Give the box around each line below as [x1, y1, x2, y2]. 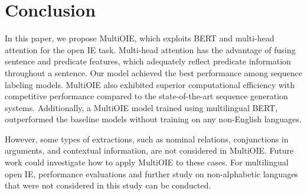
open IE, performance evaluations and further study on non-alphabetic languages [5, 167, 298, 180]
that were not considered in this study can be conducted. [5, 179, 211, 191]
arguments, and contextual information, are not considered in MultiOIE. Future [5, 144, 294, 157]
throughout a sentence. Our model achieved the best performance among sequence [5, 66, 302, 79]
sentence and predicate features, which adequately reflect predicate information [5, 55, 291, 67]
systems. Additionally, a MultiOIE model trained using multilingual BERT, [5, 101, 278, 113]
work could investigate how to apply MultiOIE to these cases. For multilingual [5, 156, 289, 168]
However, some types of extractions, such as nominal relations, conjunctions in [5, 132, 289, 145]
